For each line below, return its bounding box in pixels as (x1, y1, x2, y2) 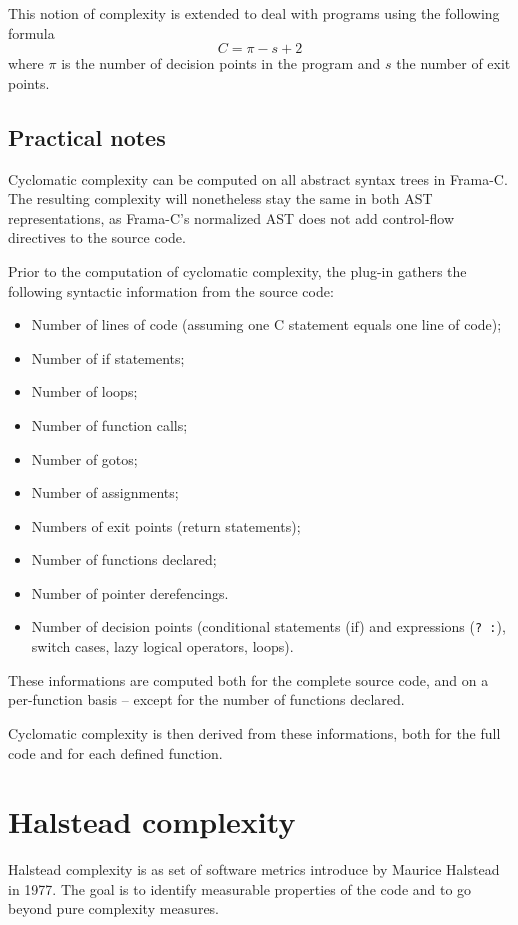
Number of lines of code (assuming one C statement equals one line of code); (31, 314, 502, 335)
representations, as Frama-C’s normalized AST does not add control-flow (8, 207, 455, 228)
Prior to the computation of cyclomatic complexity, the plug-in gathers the (8, 260, 467, 281)
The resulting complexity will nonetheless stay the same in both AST (8, 188, 433, 209)
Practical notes (8, 121, 166, 152)
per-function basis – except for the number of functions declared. (8, 689, 405, 710)
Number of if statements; (31, 347, 185, 368)
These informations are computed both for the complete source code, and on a (8, 669, 489, 690)
